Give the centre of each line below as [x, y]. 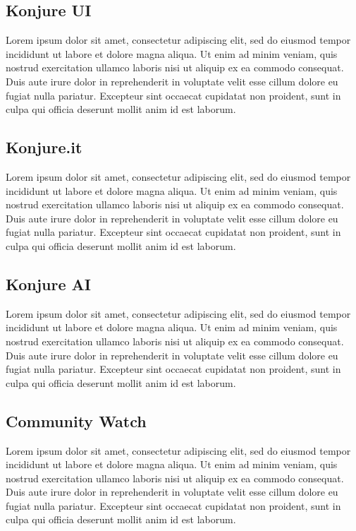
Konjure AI [49, 284]
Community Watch [76, 420]
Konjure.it [44, 147]
